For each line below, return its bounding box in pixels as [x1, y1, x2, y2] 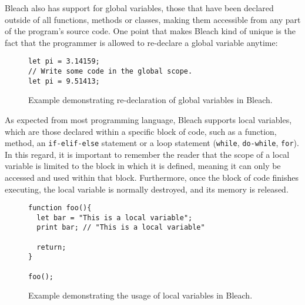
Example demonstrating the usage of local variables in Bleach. [28, 289, 253, 301]
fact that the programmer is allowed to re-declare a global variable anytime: [5, 36, 278, 48]
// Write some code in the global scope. [28, 67, 193, 76]
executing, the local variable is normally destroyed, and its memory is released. [5, 183, 289, 195]
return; [36, 243, 66, 251]
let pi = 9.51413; [28, 77, 100, 85]
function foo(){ [28, 204, 92, 213]
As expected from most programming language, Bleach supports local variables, [5, 113, 292, 125]
